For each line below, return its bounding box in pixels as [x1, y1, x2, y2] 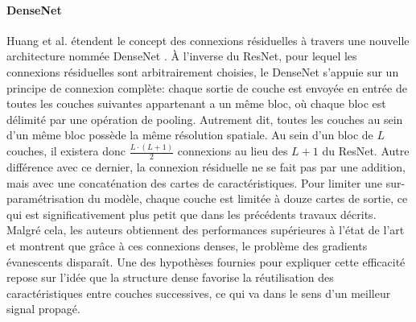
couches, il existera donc [6, 142, 126, 159]
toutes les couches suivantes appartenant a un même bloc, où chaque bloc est [6, 95, 386, 112]
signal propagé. [6, 300, 80, 317]
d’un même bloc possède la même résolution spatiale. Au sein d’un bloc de [6, 126, 373, 143]
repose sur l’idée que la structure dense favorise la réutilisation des [6, 269, 334, 286]
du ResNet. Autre [322, 142, 410, 159]
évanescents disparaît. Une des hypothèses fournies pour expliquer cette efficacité [6, 253, 406, 270]
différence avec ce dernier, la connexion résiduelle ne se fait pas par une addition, [6, 159, 406, 175]
